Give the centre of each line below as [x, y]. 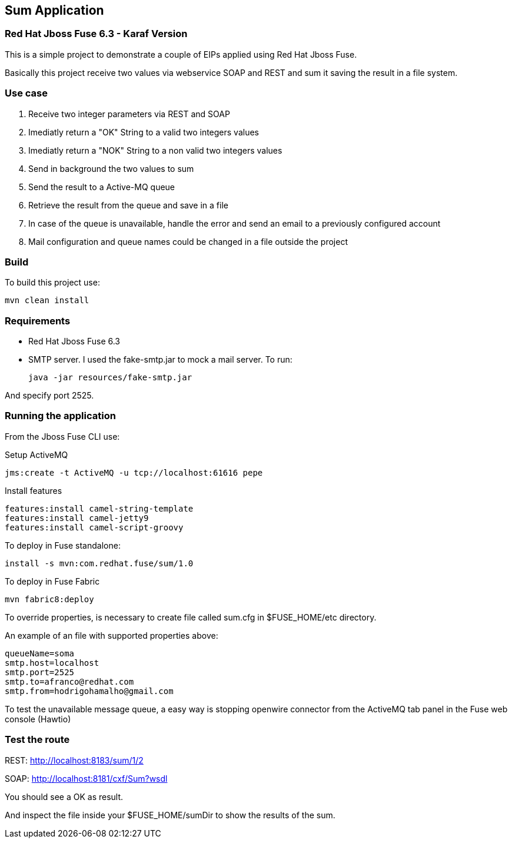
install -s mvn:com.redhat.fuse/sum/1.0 [99, 563]
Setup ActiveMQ [36, 454]
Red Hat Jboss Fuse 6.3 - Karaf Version [96, 34]
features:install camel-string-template [99, 508]
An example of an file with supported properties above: [112, 635]
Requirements [38, 321]
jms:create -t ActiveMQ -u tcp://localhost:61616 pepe [134, 472]
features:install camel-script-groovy [94, 527]
